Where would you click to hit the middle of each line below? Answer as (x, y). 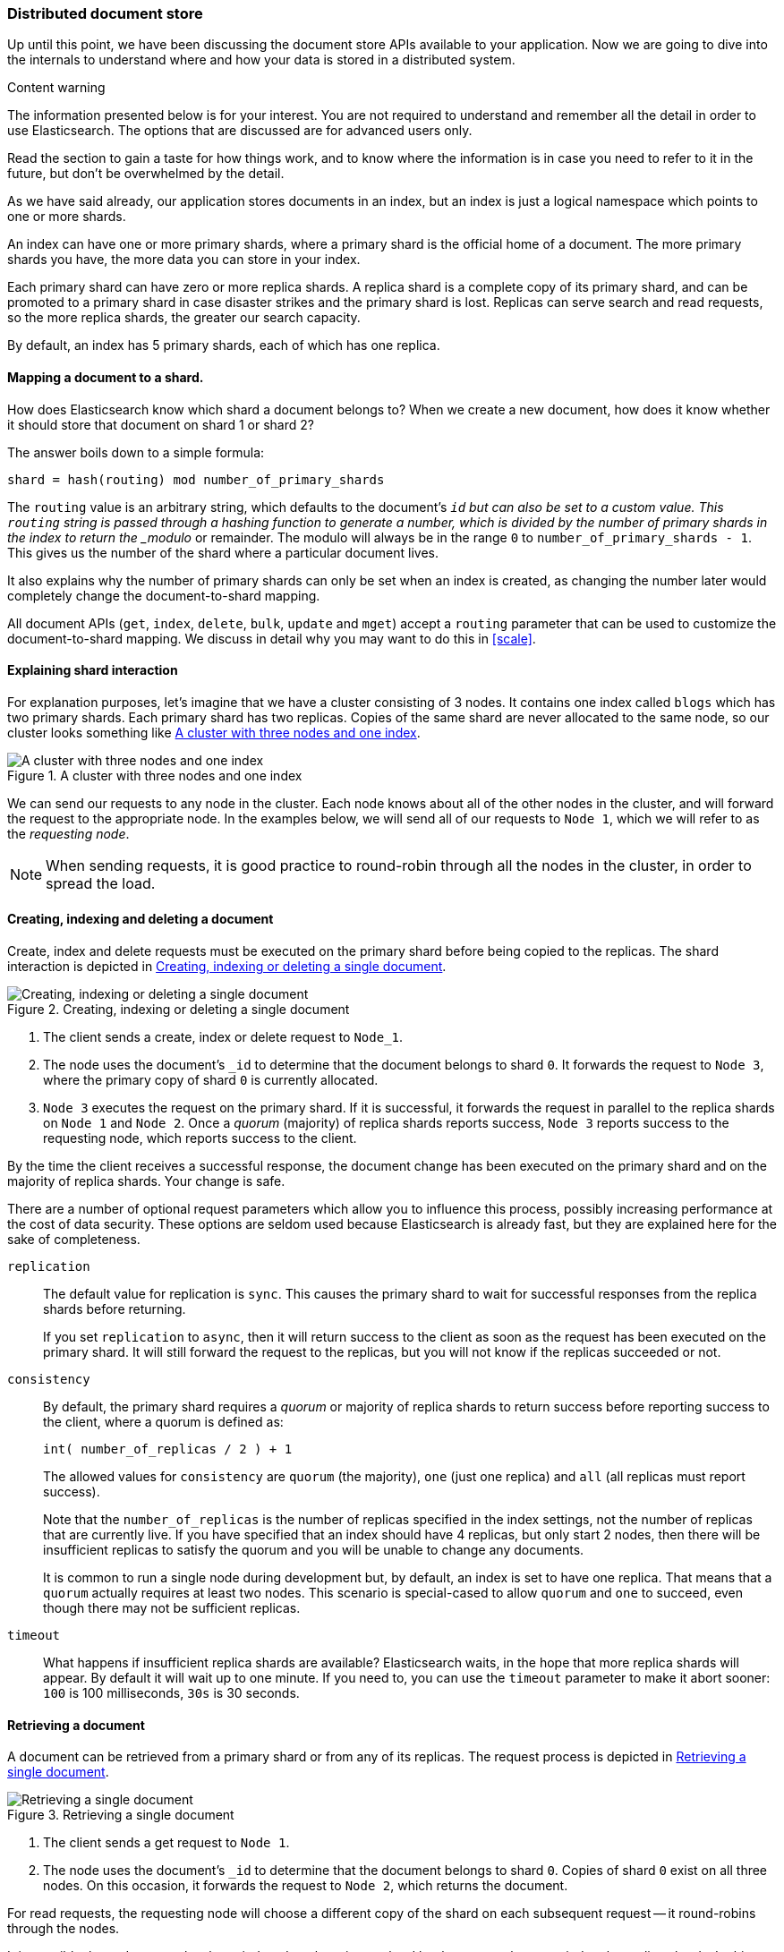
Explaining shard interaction (93, 670)
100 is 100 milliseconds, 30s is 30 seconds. (171, 1693)
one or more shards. (67, 217)
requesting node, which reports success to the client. (200, 1138)
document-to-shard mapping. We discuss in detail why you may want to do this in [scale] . (272, 638)
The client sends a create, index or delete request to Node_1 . (223, 1037)
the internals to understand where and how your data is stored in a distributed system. (261, 60)
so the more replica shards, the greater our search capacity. (184, 318)
